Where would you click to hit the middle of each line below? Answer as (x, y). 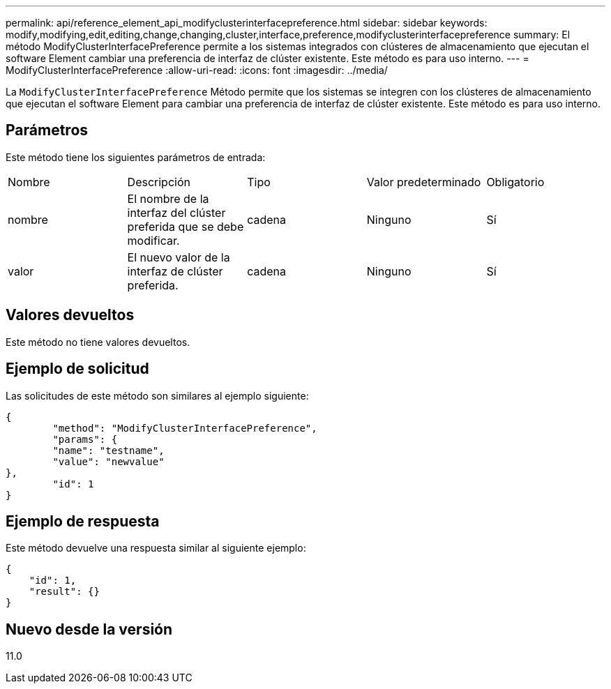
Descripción (159, 182)
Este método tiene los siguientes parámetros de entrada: (136, 157)
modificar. (153, 240)
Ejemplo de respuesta (83, 521)
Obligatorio (515, 182)
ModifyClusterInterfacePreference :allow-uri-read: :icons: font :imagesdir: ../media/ (197, 70)
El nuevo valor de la (179, 257)
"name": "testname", (108, 450)
